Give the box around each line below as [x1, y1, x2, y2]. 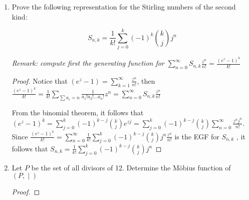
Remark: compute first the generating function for [12, 58, 164, 68]
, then [137, 75, 155, 86]
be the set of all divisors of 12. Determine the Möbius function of [31, 162, 231, 172]
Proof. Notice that [12, 75, 68, 86]
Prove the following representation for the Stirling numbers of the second [12, 2, 236, 12]
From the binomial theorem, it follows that [12, 107, 144, 118]
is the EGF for [174, 131, 219, 141]
